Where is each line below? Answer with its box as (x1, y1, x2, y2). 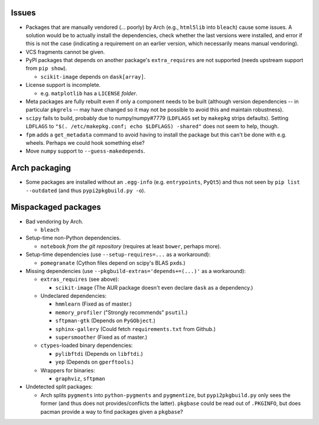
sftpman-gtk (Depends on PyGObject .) (55, 317, 156, 325)
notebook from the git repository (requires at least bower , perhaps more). (40, 242, 222, 249)
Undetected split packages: (25, 383, 93, 390)
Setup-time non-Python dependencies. (25, 234, 121, 242)
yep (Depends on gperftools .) (55, 358, 134, 366)
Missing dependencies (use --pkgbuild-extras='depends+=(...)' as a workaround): (25, 267, 246, 274)
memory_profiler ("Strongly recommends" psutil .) (55, 309, 188, 316)
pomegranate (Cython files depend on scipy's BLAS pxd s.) (40, 259, 185, 266)
